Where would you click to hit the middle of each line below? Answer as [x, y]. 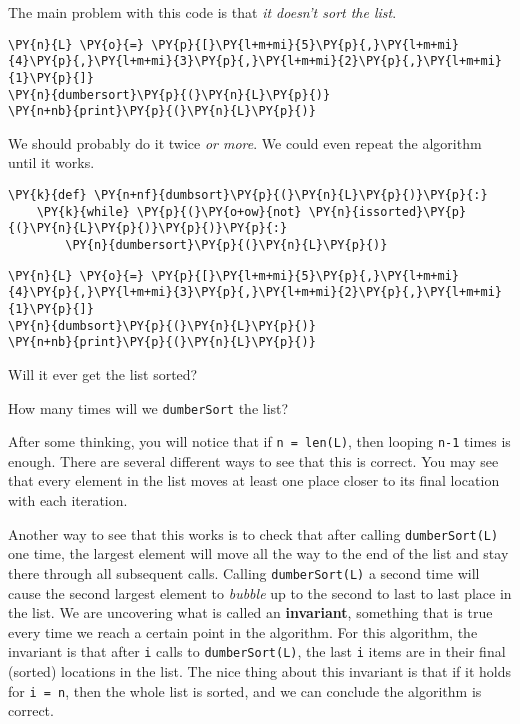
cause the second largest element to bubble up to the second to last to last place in [260, 592]
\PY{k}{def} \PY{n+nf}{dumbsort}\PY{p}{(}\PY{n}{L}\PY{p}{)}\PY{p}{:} [248, 195]
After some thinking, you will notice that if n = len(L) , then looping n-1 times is [259, 441]
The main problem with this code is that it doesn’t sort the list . [202, 12]
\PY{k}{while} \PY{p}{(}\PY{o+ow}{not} [169, 211]
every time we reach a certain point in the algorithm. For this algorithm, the [243, 631]
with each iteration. [68, 500]
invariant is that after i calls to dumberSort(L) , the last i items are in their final [257, 651]
